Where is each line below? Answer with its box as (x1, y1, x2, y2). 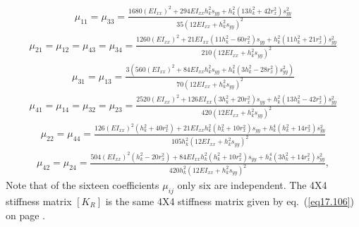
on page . (6, 207, 45, 222)
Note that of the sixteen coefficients (6, 178, 159, 192)
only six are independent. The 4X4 (177, 178, 327, 192)
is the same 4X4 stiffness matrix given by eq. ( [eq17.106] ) (105, 193, 355, 208)
